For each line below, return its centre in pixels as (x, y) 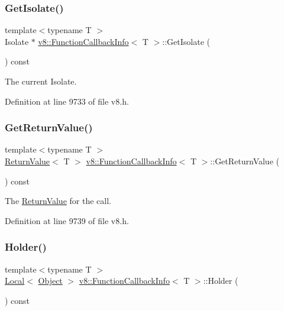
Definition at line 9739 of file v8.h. (67, 220)
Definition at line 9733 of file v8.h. (67, 101)
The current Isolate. (41, 81)
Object (50, 281)
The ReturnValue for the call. (58, 201)
